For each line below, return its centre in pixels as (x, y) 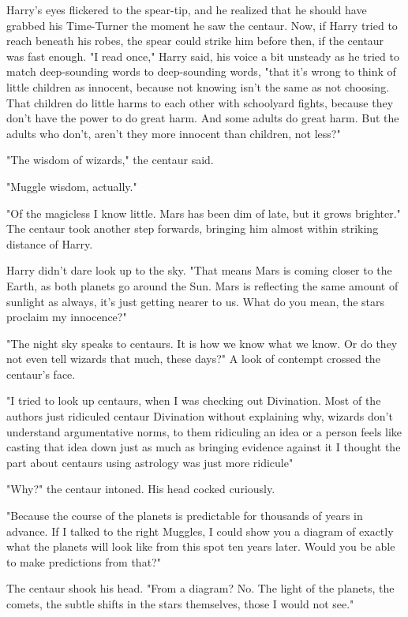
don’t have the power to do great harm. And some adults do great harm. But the (203, 118)
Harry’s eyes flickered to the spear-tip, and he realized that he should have (187, 9)
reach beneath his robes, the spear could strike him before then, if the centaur (195, 41)
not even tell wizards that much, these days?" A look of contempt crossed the (193, 359)
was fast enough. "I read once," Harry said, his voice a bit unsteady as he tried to (203, 56)
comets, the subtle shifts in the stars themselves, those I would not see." (180, 604)
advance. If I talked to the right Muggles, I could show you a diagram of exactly (200, 531)
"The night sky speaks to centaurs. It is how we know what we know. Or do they (202, 343)
